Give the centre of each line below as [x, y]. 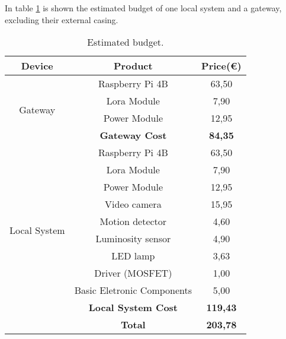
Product [133, 66]
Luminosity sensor [133, 239]
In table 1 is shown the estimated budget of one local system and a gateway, [143, 8]
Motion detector [133, 221]
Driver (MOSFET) [133, 273]
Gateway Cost [133, 135]
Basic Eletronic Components [133, 290]
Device [37, 66]
